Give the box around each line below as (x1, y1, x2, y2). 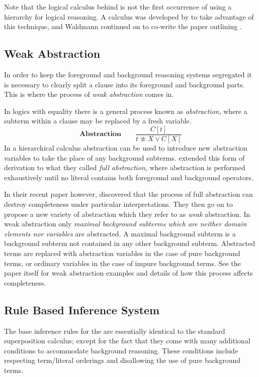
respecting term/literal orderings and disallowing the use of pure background (4, 355, 241, 365)
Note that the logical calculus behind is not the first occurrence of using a (4, 2, 232, 12)
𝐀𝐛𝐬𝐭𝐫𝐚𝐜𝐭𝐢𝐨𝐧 (79, 131, 121, 138)
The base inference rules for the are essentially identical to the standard (4, 325, 225, 336)
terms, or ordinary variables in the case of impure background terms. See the (4, 258, 241, 268)
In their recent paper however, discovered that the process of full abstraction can (4, 189, 253, 199)
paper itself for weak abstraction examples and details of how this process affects (4, 268, 253, 278)
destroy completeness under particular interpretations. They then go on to (4, 198, 233, 209)
